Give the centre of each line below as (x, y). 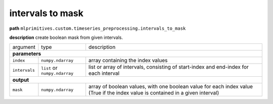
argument (24, 47)
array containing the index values (128, 61)
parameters (27, 54)
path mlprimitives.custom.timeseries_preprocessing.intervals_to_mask (98, 28)
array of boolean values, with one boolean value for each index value (171, 87)
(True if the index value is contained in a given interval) (154, 93)
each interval (104, 73)
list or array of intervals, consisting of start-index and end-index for (169, 67)
